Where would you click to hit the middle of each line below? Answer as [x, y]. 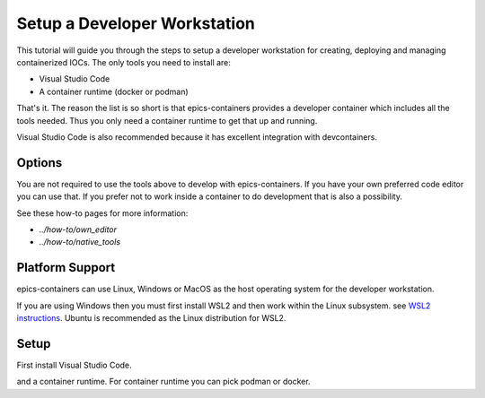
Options [40, 163]
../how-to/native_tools [80, 242]
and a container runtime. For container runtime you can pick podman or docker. [163, 382]
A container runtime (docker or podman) [114, 91]
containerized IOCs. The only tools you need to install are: [123, 62]
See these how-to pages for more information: [102, 213]
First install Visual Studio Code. [74, 365]
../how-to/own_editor [78, 229]
